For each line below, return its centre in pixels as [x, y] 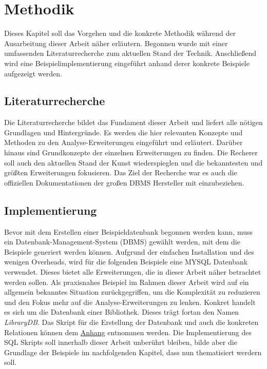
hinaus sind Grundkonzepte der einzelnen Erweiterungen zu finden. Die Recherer [131, 152]
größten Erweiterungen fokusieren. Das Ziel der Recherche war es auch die [121, 172]
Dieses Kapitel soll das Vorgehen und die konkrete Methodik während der [120, 33]
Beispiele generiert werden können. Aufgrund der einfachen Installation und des [129, 251]
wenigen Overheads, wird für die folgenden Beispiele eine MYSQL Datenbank [126, 262]
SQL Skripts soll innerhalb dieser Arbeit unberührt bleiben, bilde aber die [121, 342]
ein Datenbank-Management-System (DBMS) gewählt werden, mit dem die [122, 242]
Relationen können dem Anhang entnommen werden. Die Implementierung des [128, 332]
